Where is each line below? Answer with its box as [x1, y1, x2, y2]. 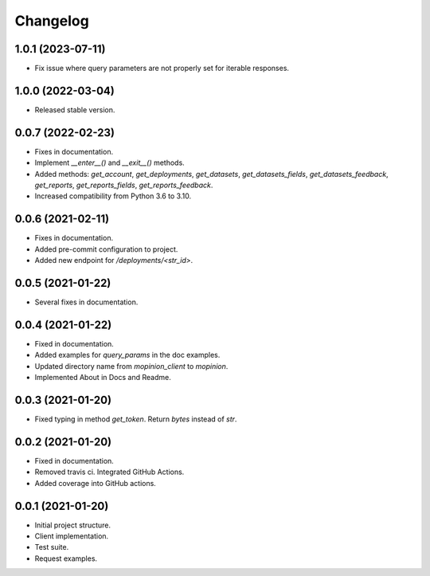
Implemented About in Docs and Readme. [34, 373, 171, 382]
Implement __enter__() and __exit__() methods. [34, 158, 185, 167]
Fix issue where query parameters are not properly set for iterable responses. [34, 64, 290, 73]
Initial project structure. [34, 520, 111, 530]
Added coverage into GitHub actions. [34, 478, 157, 488]
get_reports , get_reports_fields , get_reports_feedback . [34, 180, 213, 190]
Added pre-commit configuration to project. [34, 244, 178, 254]
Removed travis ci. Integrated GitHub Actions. [34, 467, 185, 477]
